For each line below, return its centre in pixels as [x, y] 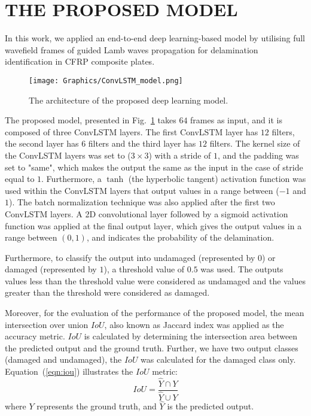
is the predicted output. [211, 406]
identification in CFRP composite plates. [80, 61]
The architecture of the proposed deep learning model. [129, 100]
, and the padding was [258, 155]
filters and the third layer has [142, 143]
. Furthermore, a [71, 179]
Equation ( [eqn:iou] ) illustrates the [69, 371]
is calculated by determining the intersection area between [191, 336]
